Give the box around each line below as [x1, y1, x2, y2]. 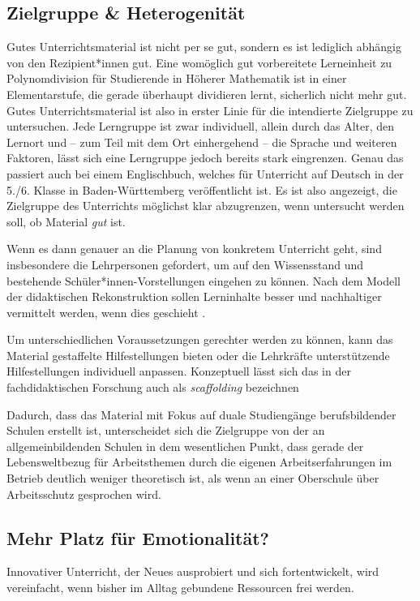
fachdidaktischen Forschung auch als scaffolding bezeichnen [6, 379, 299, 396]
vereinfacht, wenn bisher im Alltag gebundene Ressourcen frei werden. [6, 579, 354, 596]
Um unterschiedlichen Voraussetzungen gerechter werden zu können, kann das [6, 331, 393, 348]
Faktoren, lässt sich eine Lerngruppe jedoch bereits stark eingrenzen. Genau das [6, 149, 404, 166]
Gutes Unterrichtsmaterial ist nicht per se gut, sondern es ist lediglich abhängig [6, 38, 401, 55]
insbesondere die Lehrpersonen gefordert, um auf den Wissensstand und [6, 255, 364, 273]
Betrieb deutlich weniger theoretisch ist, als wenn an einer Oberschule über [6, 470, 379, 487]
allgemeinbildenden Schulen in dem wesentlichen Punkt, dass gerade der [6, 437, 364, 454]
